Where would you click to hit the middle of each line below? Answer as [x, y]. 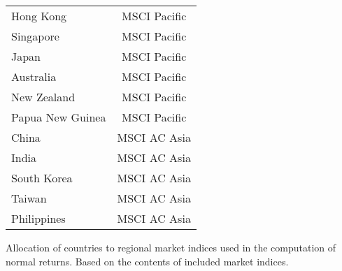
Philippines [38, 218]
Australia [34, 76]
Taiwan [29, 198]
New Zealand [43, 97]
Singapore [35, 36]
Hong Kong [39, 16]
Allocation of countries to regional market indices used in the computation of [171, 247]
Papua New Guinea [59, 117]
